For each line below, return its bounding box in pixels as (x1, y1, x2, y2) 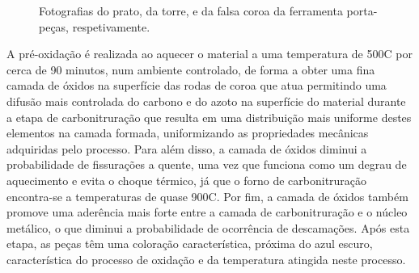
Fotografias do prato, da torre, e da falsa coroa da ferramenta (39, 2, 343, 19)
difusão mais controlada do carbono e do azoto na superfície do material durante (6, 92, 406, 109)
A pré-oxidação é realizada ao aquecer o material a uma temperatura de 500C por (6, 45, 413, 62)
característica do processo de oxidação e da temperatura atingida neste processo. (6, 250, 406, 267)
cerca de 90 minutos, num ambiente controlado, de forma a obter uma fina (6, 61, 375, 78)
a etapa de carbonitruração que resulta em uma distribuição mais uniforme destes (6, 108, 412, 125)
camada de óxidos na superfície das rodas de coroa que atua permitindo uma (6, 77, 387, 94)
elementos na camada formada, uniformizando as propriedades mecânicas (6, 124, 369, 141)
